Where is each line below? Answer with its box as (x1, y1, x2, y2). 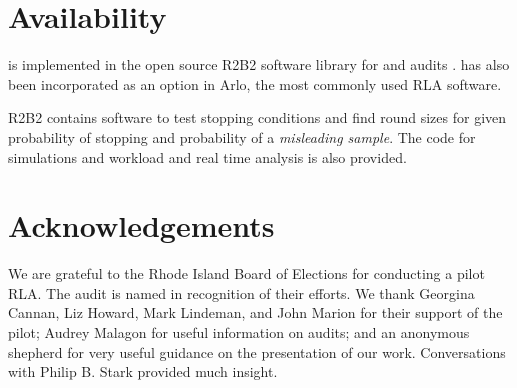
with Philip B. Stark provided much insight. (8, 361, 278, 382)
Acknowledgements (8, 205, 275, 246)
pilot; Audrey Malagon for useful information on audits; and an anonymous (8, 322, 470, 342)
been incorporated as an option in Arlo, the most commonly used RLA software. (8, 73, 502, 94)
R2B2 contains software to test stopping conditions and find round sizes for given (8, 107, 507, 128)
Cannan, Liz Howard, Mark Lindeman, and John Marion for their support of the (8, 302, 503, 323)
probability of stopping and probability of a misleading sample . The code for (8, 126, 476, 147)
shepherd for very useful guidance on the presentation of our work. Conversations (8, 341, 506, 362)
